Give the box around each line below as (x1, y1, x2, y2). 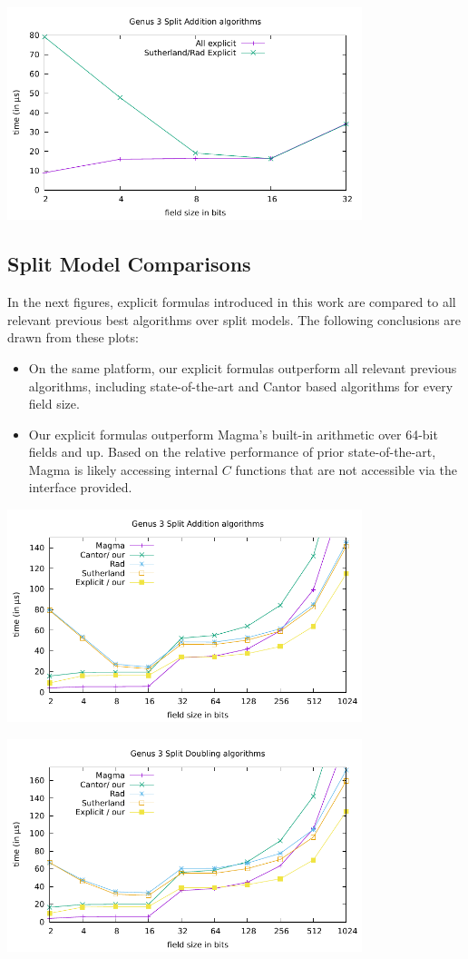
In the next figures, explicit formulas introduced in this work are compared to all (7, 292, 456, 311)
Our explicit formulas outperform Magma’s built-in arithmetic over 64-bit (28, 424, 438, 443)
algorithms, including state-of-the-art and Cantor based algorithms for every (28, 376, 453, 395)
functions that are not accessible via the (235, 460, 457, 479)
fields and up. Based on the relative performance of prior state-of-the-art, (28, 442, 436, 461)
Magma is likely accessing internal (28, 460, 219, 479)
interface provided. (28, 478, 132, 497)
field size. (28, 394, 80, 413)
